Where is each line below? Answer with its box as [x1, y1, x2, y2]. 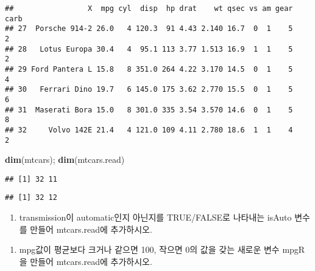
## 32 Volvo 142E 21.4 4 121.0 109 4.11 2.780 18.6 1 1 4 [5, 125, 293, 134]
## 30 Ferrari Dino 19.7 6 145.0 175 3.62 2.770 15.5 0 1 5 [5, 85, 293, 94]
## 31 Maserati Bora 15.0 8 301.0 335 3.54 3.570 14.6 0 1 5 [5, 105, 293, 114]
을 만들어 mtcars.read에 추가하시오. [19, 255, 152, 267]
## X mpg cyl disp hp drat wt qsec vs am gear [5, 4, 293, 13]
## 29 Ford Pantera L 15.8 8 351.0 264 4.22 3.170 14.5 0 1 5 [5, 64, 293, 74]
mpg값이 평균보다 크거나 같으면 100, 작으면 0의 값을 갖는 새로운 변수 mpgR [19, 243, 305, 256]
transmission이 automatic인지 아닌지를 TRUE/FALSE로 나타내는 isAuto [19, 211, 292, 224]
